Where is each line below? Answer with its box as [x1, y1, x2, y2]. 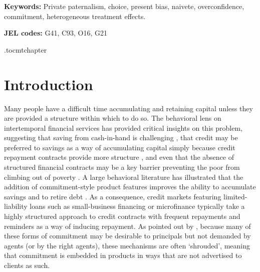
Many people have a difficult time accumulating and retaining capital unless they [4, 103, 253, 113]
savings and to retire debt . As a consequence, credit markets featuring [4, 191, 221, 201]
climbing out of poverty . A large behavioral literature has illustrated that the [4, 171, 243, 182]
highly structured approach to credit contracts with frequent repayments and [4, 211, 240, 221]
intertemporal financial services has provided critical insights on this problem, [4, 122, 242, 133]
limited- [223, 191, 247, 201]
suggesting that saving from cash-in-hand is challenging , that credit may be [4, 132, 238, 143]
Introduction [4, 74, 93, 94]
